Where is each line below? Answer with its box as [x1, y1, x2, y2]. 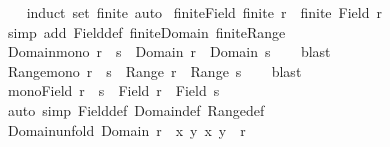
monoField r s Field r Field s [7, 80, 220, 101]
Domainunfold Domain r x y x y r [7, 119, 246, 140]
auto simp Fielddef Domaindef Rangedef [7, 99, 265, 120]
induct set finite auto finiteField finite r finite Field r [26, 2, 382, 22]
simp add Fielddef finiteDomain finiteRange [7, 21, 286, 42]
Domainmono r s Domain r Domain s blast [7, 41, 331, 62]
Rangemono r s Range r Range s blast [7, 60, 302, 81]
